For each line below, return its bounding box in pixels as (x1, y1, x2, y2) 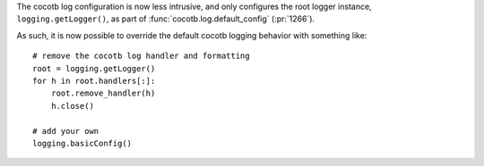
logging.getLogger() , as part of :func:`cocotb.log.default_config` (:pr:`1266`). (16, 13, 315, 24)
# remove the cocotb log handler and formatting (32, 51, 250, 62)
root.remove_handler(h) (50, 88, 156, 98)
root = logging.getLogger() (32, 63, 156, 73)
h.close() (50, 101, 94, 111)
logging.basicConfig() (32, 138, 133, 148)
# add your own (32, 126, 99, 136)
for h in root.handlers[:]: (32, 76, 156, 86)
